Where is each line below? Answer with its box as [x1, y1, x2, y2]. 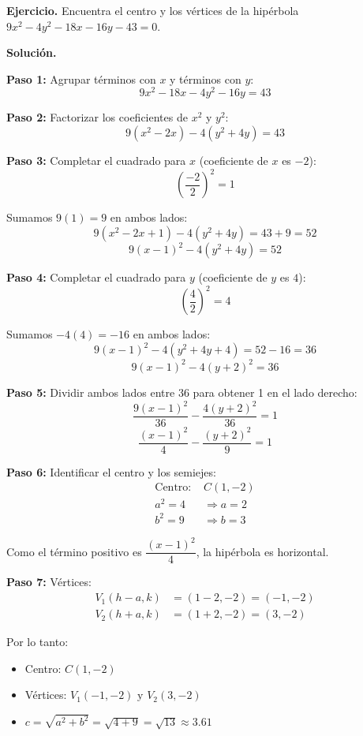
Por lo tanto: [6, 633, 69, 650]
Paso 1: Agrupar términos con [6, 70, 156, 87]
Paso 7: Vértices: [6, 573, 92, 590]
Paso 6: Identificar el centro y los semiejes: [6, 463, 216, 480]
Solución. [6, 44, 57, 61]
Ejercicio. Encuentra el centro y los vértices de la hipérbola [6, 2, 299, 18]
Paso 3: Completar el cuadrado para [6, 152, 186, 169]
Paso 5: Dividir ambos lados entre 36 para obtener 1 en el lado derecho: [6, 383, 357, 400]
